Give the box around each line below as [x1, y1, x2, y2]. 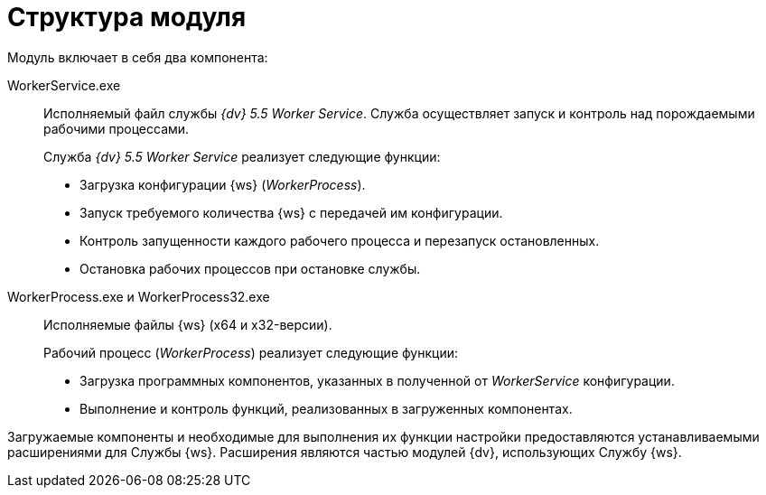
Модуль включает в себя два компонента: [7, 49, 268, 65]
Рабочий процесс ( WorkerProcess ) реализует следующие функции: [43, 344, 458, 360]
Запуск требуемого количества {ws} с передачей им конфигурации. [79, 204, 503, 220]
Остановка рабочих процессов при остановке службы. [79, 260, 421, 276]
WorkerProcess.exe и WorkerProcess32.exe [7, 288, 270, 304]
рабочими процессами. [43, 120, 190, 136]
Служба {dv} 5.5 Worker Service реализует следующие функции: [43, 148, 441, 164]
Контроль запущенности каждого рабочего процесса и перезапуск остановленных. [79, 232, 600, 248]
